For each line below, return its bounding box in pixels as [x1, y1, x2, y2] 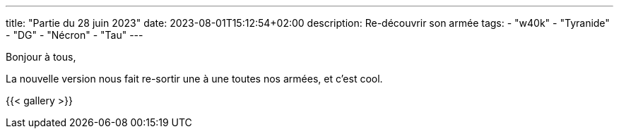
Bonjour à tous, [6, 51, 76, 63]
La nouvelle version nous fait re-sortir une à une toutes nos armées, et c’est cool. [6, 73, 383, 85]
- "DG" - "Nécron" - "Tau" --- [6, 29, 143, 41]
